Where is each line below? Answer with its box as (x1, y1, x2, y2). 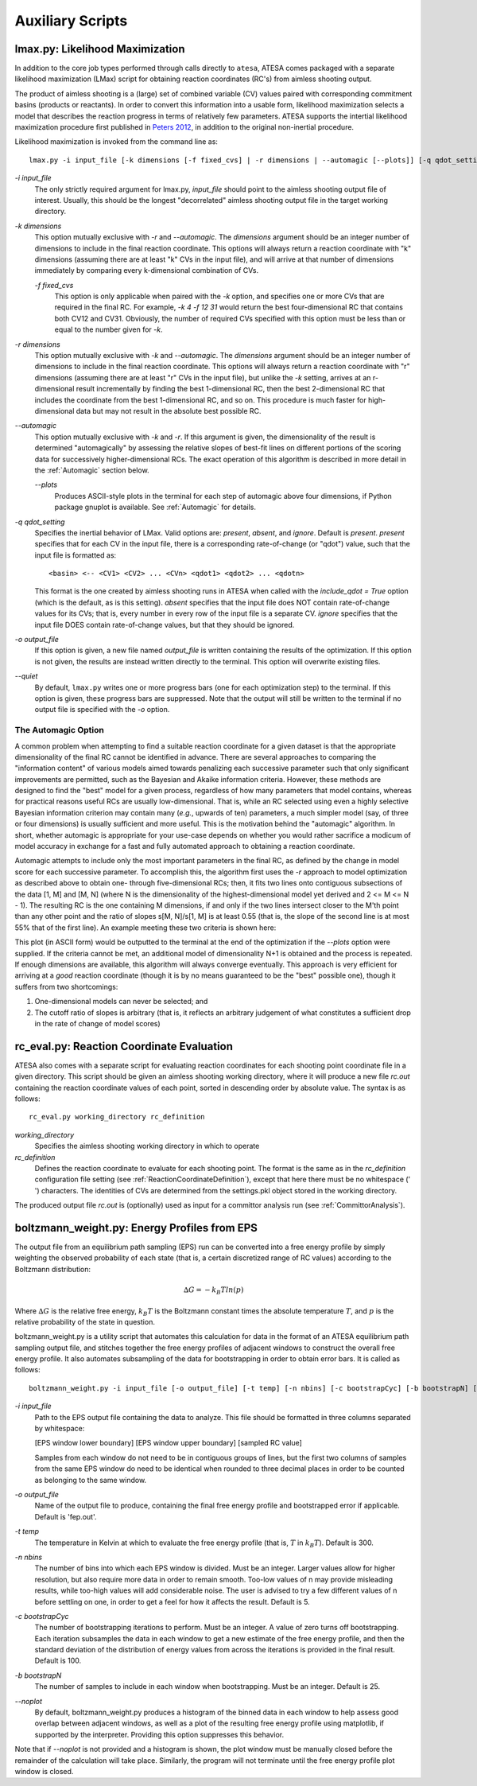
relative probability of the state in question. (14, 1317, 155, 1326)
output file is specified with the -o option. (34, 705, 170, 714)
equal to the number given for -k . (54, 325, 163, 334)
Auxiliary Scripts (14, 12, 128, 29)
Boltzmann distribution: (14, 1264, 91, 1274)
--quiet (14, 671, 38, 681)
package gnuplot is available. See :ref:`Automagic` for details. (54, 502, 256, 512)
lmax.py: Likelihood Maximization (14, 42, 185, 56)
